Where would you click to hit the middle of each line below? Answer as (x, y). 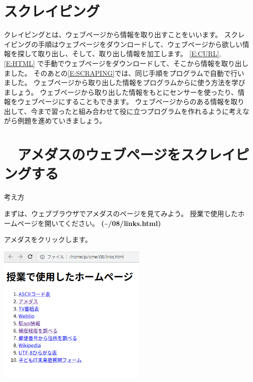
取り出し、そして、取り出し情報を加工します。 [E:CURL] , (129, 54)
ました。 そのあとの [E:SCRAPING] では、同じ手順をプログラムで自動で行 (121, 73)
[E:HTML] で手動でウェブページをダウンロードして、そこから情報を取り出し (126, 63)
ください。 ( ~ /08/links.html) (113, 223)
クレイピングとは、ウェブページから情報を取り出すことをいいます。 (113, 34)
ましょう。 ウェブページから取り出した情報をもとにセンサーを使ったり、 (121, 92)
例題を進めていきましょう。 (62, 121)
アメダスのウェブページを (99, 154)
